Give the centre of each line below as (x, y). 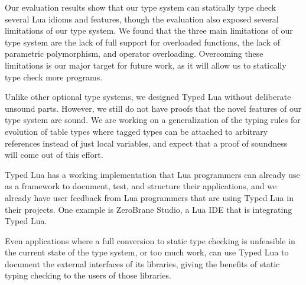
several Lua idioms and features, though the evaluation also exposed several (142, 19)
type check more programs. (54, 77)
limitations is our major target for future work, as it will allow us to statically (146, 65)
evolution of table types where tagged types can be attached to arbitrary (136, 131)
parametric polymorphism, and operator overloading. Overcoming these (134, 54)
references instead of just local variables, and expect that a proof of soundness (146, 143)
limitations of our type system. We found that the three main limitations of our (149, 30)
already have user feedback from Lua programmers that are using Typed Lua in (149, 197)
